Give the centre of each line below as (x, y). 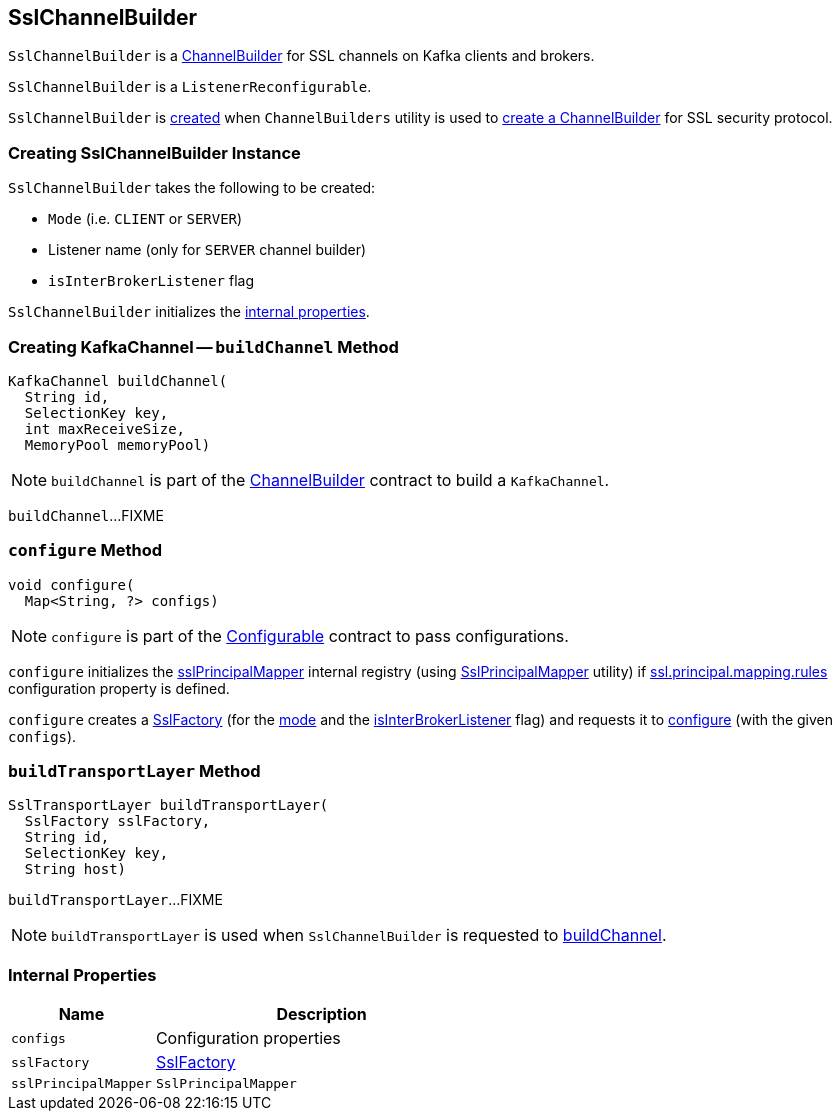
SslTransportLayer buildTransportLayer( (168, 805)
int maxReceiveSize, (105, 428)
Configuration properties (248, 1038)
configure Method (85, 550)
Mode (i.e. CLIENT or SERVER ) (145, 219)
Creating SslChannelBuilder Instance (154, 152)
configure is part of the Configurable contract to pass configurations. (310, 635)
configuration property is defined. (119, 688)
